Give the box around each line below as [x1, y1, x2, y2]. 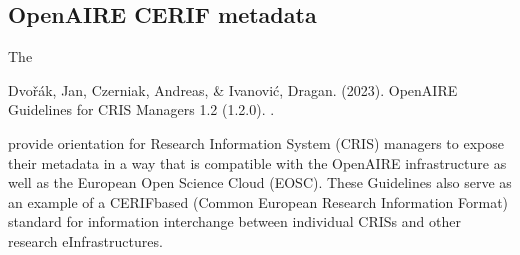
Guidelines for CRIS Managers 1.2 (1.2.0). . [8, 99, 275, 120]
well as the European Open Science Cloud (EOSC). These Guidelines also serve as [8, 172, 512, 193]
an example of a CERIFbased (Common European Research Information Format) [8, 191, 509, 212]
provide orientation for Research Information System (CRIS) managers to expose [8, 132, 504, 153]
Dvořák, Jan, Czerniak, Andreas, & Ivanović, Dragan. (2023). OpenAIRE [8, 79, 458, 100]
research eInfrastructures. [8, 230, 163, 251]
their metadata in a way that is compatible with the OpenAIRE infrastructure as [8, 152, 507, 173]
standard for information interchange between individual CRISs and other [8, 211, 461, 232]
